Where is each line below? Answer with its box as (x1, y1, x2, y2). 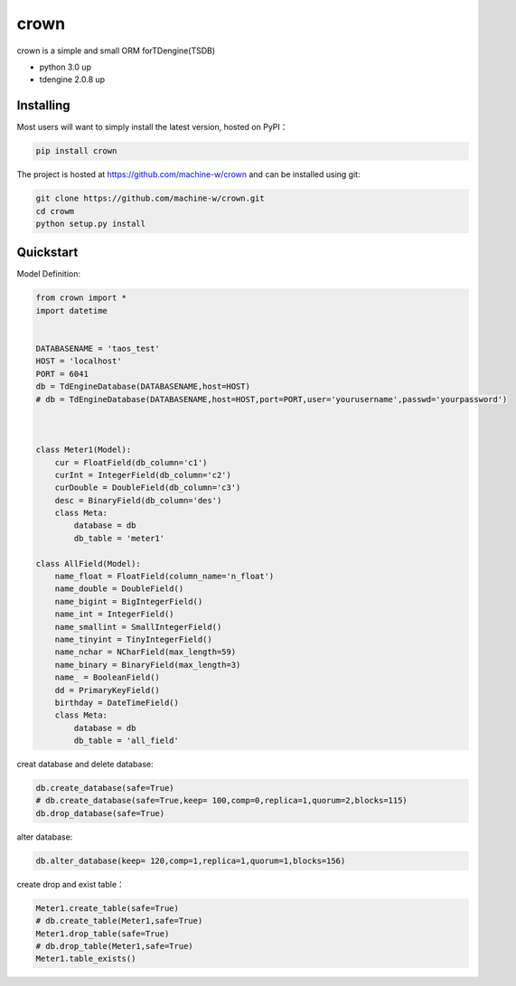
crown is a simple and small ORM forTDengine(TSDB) (16, 45, 216, 56)
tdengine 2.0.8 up (39, 74, 106, 85)
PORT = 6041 (35, 369, 89, 379)
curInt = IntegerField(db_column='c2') (54, 470, 232, 480)
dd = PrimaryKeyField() (54, 685, 160, 695)
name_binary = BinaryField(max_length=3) (54, 660, 241, 670)
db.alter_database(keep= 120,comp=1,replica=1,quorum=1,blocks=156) (35, 855, 346, 866)
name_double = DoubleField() (54, 584, 184, 594)
